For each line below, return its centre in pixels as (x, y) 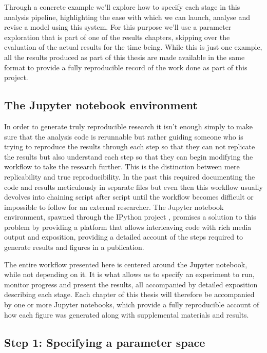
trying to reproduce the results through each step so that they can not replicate (130, 146)
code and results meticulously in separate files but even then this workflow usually (133, 187)
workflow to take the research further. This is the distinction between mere (122, 166)
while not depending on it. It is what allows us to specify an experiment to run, (129, 274)
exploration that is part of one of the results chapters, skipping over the (117, 37)
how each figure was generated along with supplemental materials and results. (127, 314)
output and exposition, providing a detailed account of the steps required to (124, 237)
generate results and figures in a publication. (74, 247)
